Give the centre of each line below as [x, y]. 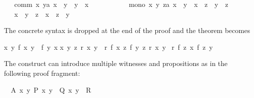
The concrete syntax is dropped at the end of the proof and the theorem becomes [127, 30]
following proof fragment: [42, 73]
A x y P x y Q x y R [51, 89]
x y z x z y [42, 14]
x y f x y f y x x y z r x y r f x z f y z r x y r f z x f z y [109, 47]
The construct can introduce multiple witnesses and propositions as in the [116, 63]
